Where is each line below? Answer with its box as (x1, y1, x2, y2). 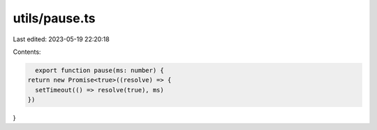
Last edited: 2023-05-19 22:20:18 (13, 35, 110, 43)
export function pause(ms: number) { (35, 66, 164, 74)
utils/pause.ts (13, 10, 96, 26)
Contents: (13, 48, 41, 56)
